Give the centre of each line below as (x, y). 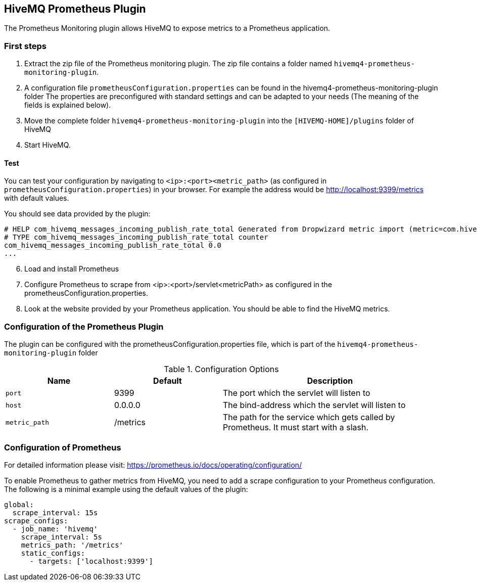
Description (330, 381)
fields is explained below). (68, 105)
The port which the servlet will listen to (297, 393)
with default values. (37, 198)
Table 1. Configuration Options (221, 369)
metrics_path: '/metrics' (72, 545)
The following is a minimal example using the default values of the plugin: (126, 489)
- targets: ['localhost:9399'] (91, 561)
